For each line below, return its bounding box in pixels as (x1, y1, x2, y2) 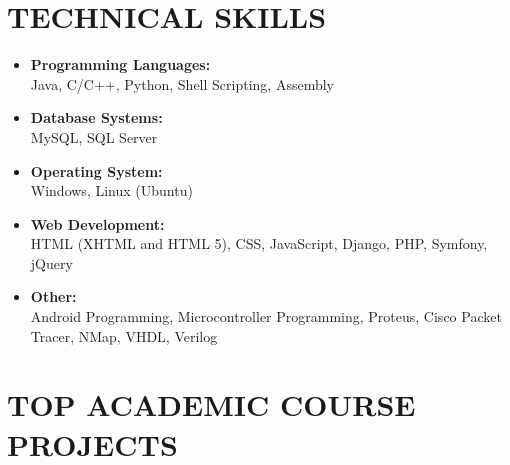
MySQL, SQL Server (30, 126, 158, 147)
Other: (30, 286, 77, 307)
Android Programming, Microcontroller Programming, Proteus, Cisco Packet (30, 306, 502, 327)
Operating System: (30, 160, 163, 181)
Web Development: (30, 213, 165, 234)
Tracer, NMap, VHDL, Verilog (30, 325, 218, 346)
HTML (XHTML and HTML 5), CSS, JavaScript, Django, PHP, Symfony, (30, 233, 488, 254)
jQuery (30, 252, 73, 273)
